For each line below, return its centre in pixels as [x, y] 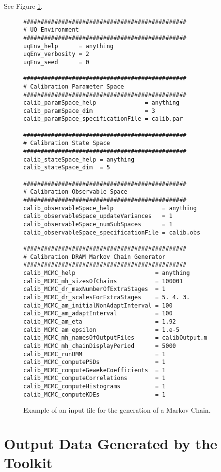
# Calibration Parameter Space [74, 86]
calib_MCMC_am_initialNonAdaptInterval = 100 [98, 305]
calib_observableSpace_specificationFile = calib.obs [112, 232]
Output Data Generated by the [111, 444]
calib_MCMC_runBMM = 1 [95, 354]
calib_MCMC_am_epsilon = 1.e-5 [102, 330]
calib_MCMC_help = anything [107, 273]
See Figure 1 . [23, 6]
